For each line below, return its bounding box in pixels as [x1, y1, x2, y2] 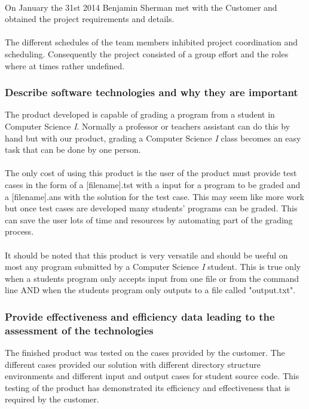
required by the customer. [5, 393, 99, 405]
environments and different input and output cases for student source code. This [5, 370, 299, 382]
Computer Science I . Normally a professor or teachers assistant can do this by [5, 119, 290, 132]
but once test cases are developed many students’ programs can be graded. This [5, 202, 298, 214]
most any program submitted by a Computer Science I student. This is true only [5, 260, 301, 273]
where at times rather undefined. [5, 59, 125, 72]
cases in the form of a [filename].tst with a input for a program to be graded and [5, 178, 301, 190]
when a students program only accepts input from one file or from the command [5, 272, 299, 284]
